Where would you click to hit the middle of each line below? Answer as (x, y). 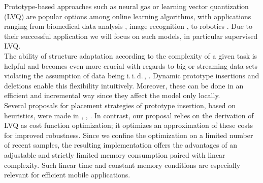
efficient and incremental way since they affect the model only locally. (112, 95)
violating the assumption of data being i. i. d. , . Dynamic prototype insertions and (132, 76)
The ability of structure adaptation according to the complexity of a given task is (131, 55)
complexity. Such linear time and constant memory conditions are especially (122, 165)
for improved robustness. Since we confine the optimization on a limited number (129, 135)
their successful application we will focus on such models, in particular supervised (131, 36)
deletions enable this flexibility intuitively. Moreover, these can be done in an (124, 85)
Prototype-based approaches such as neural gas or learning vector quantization (126, 6)
